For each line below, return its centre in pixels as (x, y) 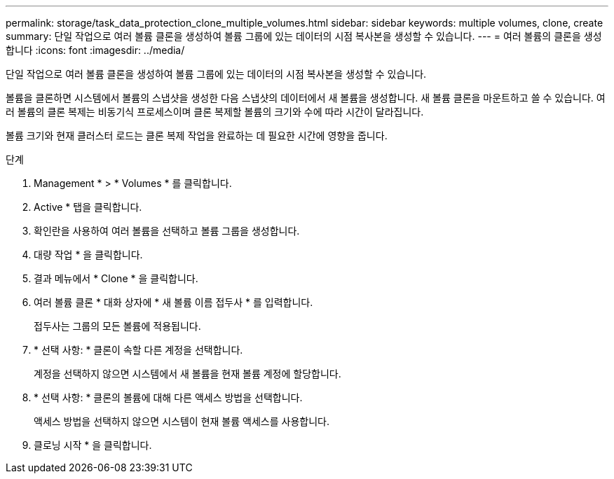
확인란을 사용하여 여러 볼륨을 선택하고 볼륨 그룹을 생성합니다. (167, 231)
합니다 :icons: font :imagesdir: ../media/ (95, 50)
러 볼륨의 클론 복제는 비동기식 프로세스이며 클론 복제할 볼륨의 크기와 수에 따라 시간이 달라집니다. (215, 112)
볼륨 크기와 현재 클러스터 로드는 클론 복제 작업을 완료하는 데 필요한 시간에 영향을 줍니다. (197, 136)
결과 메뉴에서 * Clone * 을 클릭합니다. (116, 278)
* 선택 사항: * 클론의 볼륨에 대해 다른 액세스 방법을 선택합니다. (168, 397)
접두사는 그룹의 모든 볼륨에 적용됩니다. (117, 326)
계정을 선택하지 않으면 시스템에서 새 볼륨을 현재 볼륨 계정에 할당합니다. (187, 374)
